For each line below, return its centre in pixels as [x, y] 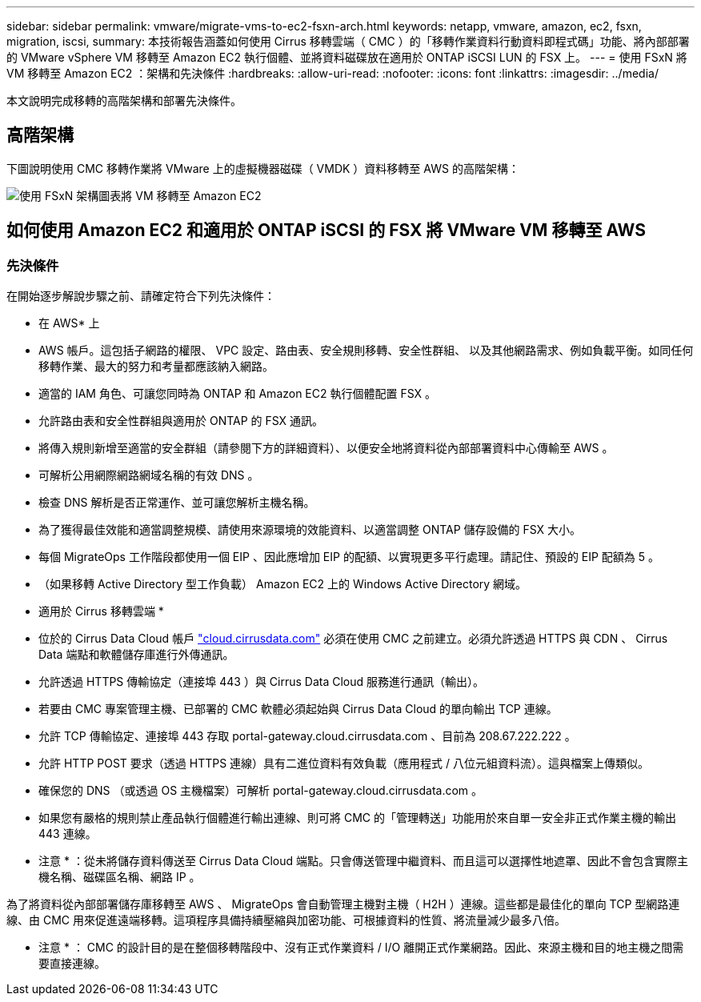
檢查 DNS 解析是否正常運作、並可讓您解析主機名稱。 [177, 503]
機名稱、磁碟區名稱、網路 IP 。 [120, 877]
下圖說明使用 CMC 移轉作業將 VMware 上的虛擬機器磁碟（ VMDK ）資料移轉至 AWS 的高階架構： [263, 168]
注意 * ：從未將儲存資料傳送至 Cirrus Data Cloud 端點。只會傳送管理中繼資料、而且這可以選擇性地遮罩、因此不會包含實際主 [364, 861]
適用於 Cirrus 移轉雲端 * [101, 611]
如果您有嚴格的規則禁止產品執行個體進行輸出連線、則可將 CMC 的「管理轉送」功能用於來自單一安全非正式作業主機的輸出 [357, 818]
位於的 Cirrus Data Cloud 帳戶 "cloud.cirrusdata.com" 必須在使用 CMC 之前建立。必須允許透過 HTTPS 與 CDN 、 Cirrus [353, 639]
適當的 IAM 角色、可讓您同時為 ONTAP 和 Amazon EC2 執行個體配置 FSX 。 [238, 394]
